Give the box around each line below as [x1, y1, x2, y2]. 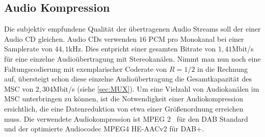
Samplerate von [4, 43, 52, 54]
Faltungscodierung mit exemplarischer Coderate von [4, 63, 167, 74]
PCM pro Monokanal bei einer [148, 33, 244, 44]
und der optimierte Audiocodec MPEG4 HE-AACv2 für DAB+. [4, 123, 204, 134]
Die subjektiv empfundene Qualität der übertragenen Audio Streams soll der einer [4, 23, 261, 34]
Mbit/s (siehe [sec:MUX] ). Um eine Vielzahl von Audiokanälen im [53, 83, 259, 94]
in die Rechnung [197, 63, 248, 74]
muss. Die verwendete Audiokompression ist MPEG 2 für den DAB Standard [4, 113, 248, 124]
